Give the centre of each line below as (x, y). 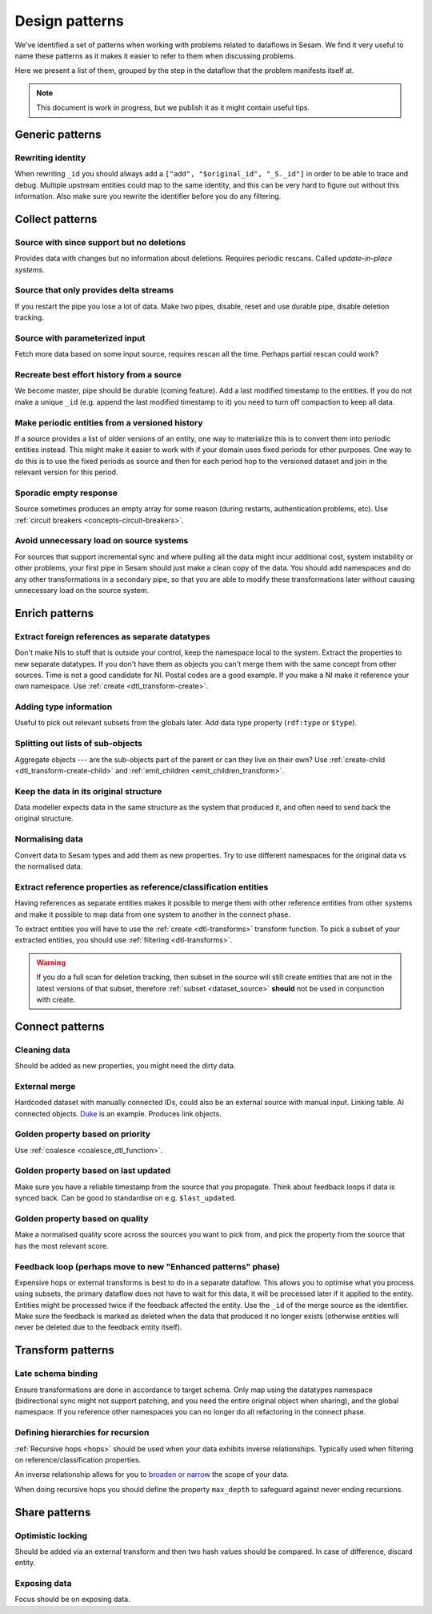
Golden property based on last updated (93, 1171)
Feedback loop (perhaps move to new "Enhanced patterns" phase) (147, 1266)
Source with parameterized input (80, 338)
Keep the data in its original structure (88, 791)
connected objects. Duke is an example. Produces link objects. (118, 1113)
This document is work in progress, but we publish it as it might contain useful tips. (173, 107)
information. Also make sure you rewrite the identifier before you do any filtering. (148, 196)
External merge (45, 1086)
